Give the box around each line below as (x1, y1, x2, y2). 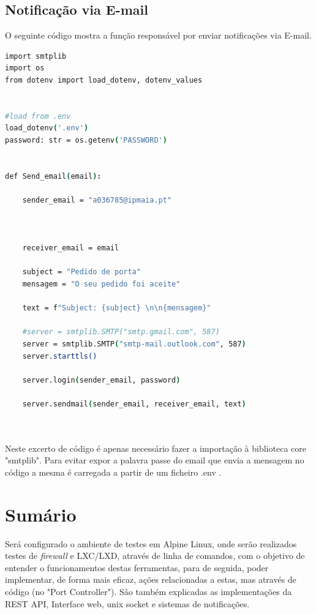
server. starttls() (22, 351, 97, 361)
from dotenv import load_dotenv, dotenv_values (5, 75, 203, 84)
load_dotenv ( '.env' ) (5, 124, 89, 133)
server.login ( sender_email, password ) (22, 375, 181, 384)
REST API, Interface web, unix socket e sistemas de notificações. (5, 597, 250, 610)
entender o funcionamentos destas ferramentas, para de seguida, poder (5, 561, 269, 574)
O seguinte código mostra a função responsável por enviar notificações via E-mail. (5, 29, 312, 42)
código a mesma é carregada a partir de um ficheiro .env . (5, 465, 222, 478)
